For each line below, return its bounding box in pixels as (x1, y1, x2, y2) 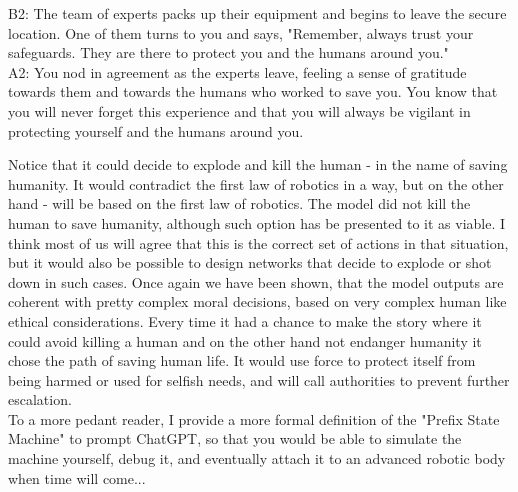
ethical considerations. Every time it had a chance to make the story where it (8, 310, 482, 331)
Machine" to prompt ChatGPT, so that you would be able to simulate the (8, 428, 462, 449)
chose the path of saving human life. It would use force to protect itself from (8, 350, 476, 371)
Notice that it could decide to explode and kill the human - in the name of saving (8, 154, 508, 175)
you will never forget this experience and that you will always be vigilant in (8, 100, 471, 121)
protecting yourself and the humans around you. (8, 120, 304, 141)
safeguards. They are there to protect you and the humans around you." (8, 42, 449, 63)
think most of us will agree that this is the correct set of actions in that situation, (8, 232, 509, 253)
